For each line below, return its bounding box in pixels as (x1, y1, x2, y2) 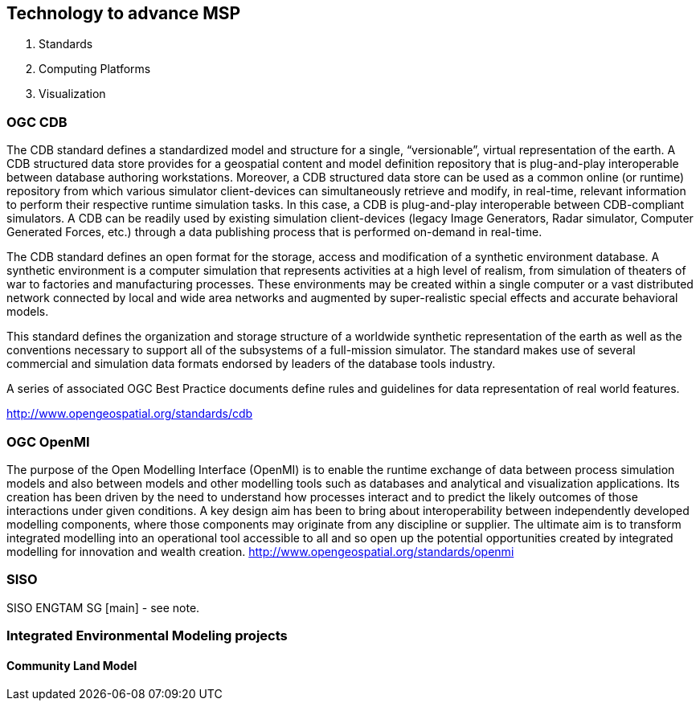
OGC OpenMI (6, 433, 90, 450)
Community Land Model (6, 658, 137, 672)
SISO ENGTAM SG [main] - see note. (6, 600, 200, 615)
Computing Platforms (39, 62, 151, 76)
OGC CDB (6, 113, 68, 130)
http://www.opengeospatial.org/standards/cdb (6, 407, 253, 421)
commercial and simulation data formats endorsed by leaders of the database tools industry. (6, 357, 496, 371)
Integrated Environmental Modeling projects (6, 627, 288, 644)
